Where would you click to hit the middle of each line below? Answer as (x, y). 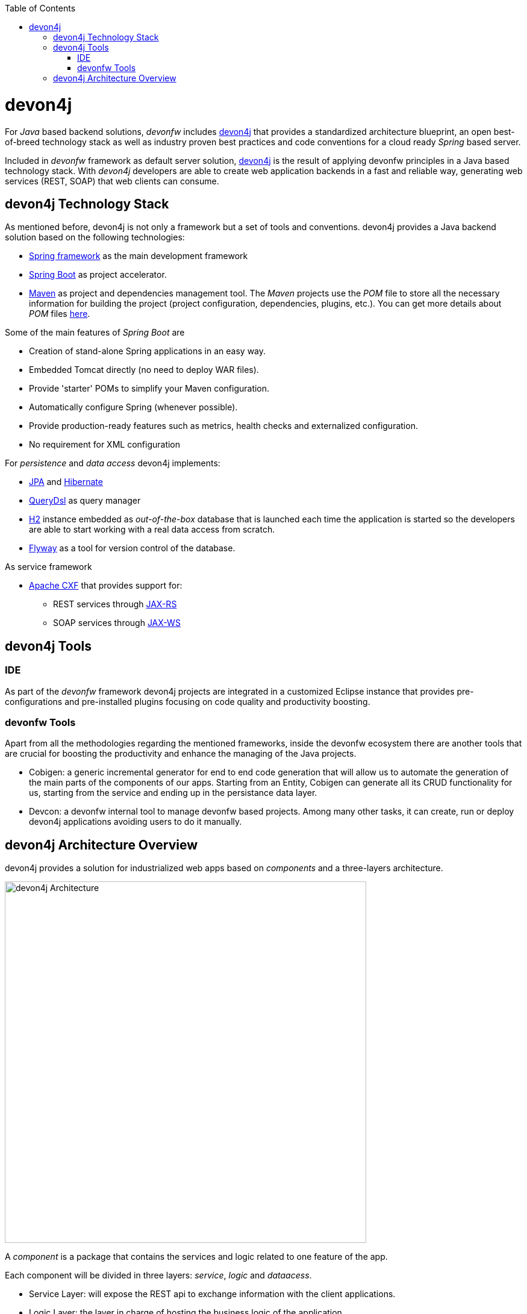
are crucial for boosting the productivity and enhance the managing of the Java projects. (181, 754)
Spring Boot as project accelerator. (98, 275)
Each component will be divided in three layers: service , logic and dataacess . (158, 1275)
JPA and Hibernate (66, 482)
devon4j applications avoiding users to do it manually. (136, 822)
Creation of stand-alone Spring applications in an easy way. (148, 351)
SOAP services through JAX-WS (117, 623)
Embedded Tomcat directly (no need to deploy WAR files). (144, 370)
